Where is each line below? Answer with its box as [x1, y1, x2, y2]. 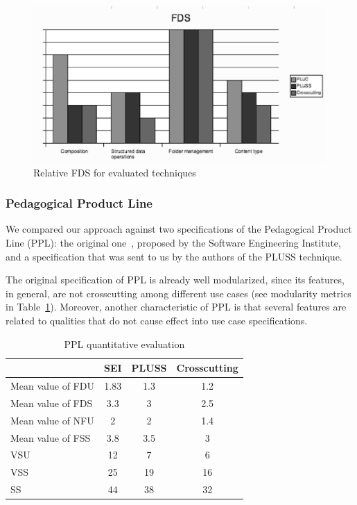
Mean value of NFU [10, 413, 94, 427]
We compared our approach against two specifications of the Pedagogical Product [6, 222, 352, 236]
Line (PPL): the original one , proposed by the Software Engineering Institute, [6, 235, 341, 250]
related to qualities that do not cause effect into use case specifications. [6, 313, 308, 328]
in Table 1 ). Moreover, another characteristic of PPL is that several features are [6, 299, 347, 314]
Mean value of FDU [10, 379, 94, 393]
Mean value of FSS [10, 430, 91, 445]
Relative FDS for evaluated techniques [33, 165, 196, 179]
